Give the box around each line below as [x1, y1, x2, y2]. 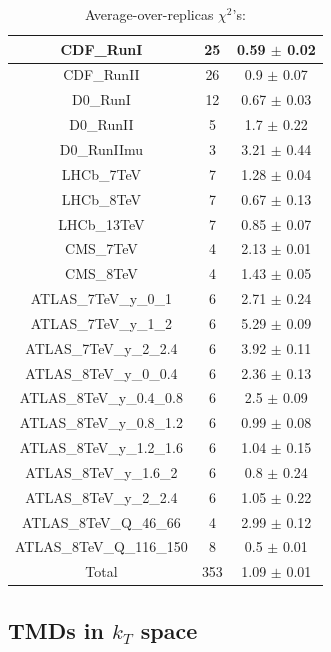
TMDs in [8, 614, 104, 645]
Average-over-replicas [84, 4, 214, 24]
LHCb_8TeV [61, 188, 142, 209]
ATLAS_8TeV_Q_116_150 [15, 536, 188, 557]
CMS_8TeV [65, 263, 138, 284]
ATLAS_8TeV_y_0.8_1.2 [19, 412, 184, 433]
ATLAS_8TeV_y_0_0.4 [25, 362, 178, 383]
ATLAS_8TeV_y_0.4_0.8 [19, 387, 184, 408]
